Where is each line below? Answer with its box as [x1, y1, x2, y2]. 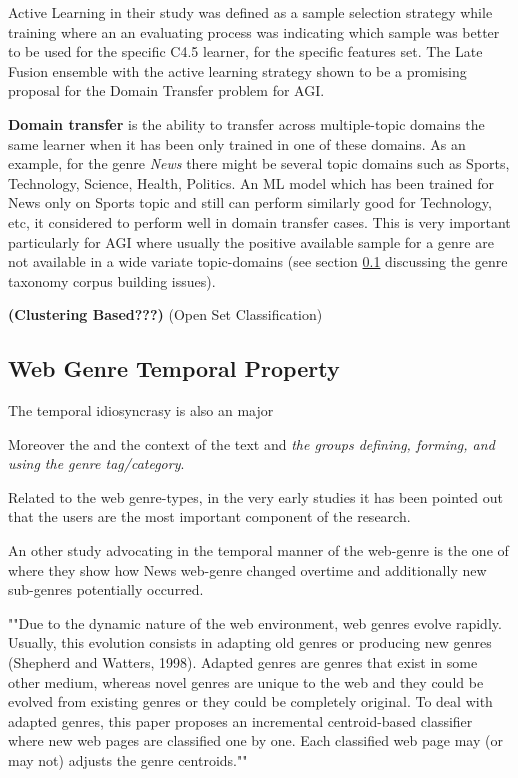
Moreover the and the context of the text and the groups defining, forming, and [8, 433, 495, 454]
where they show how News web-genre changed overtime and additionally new [8, 559, 487, 580]
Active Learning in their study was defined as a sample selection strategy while [8, 2, 493, 22]
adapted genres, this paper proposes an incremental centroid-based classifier [8, 710, 473, 731]
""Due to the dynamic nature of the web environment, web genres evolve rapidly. [8, 612, 502, 633]
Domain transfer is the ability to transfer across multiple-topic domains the [8, 113, 485, 134]
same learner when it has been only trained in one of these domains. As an [8, 133, 466, 154]
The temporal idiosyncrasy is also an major [8, 400, 274, 421]
